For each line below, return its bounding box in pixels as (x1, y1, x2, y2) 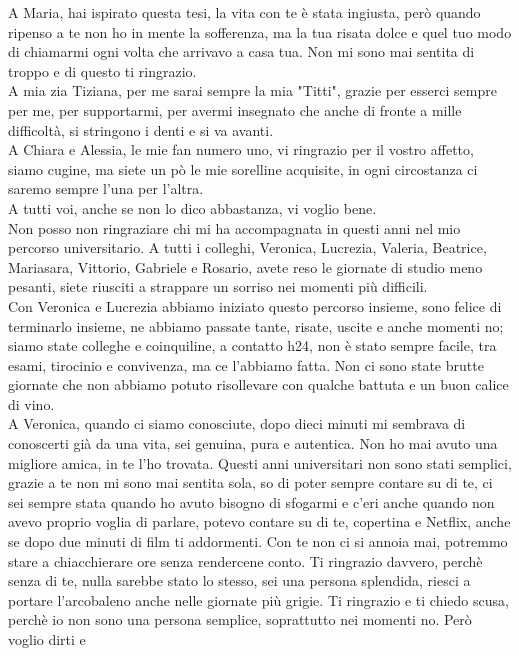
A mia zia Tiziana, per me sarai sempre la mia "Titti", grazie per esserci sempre (8, 80, 497, 101)
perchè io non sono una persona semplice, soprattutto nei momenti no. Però (8, 609, 472, 630)
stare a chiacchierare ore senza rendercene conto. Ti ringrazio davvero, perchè (8, 550, 483, 571)
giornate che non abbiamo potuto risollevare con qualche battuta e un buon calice (8, 374, 509, 395)
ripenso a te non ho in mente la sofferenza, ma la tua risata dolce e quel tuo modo (8, 21, 512, 42)
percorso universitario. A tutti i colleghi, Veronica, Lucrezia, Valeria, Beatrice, (8, 237, 487, 258)
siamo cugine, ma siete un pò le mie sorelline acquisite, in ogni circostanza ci (8, 158, 478, 179)
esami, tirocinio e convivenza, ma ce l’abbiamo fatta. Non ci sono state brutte (8, 354, 484, 375)
